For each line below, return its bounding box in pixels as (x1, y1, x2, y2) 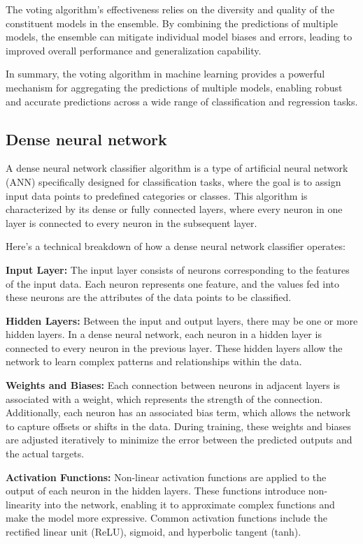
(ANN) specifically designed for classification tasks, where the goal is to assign (6, 174, 341, 189)
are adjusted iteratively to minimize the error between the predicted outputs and (6, 432, 353, 447)
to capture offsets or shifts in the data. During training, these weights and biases (6, 418, 351, 433)
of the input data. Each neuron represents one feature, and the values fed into (6, 276, 339, 291)
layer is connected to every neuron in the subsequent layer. (6, 215, 257, 230)
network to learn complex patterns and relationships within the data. (6, 354, 302, 369)
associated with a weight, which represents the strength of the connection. (6, 391, 323, 406)
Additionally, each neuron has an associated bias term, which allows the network (6, 405, 351, 420)
